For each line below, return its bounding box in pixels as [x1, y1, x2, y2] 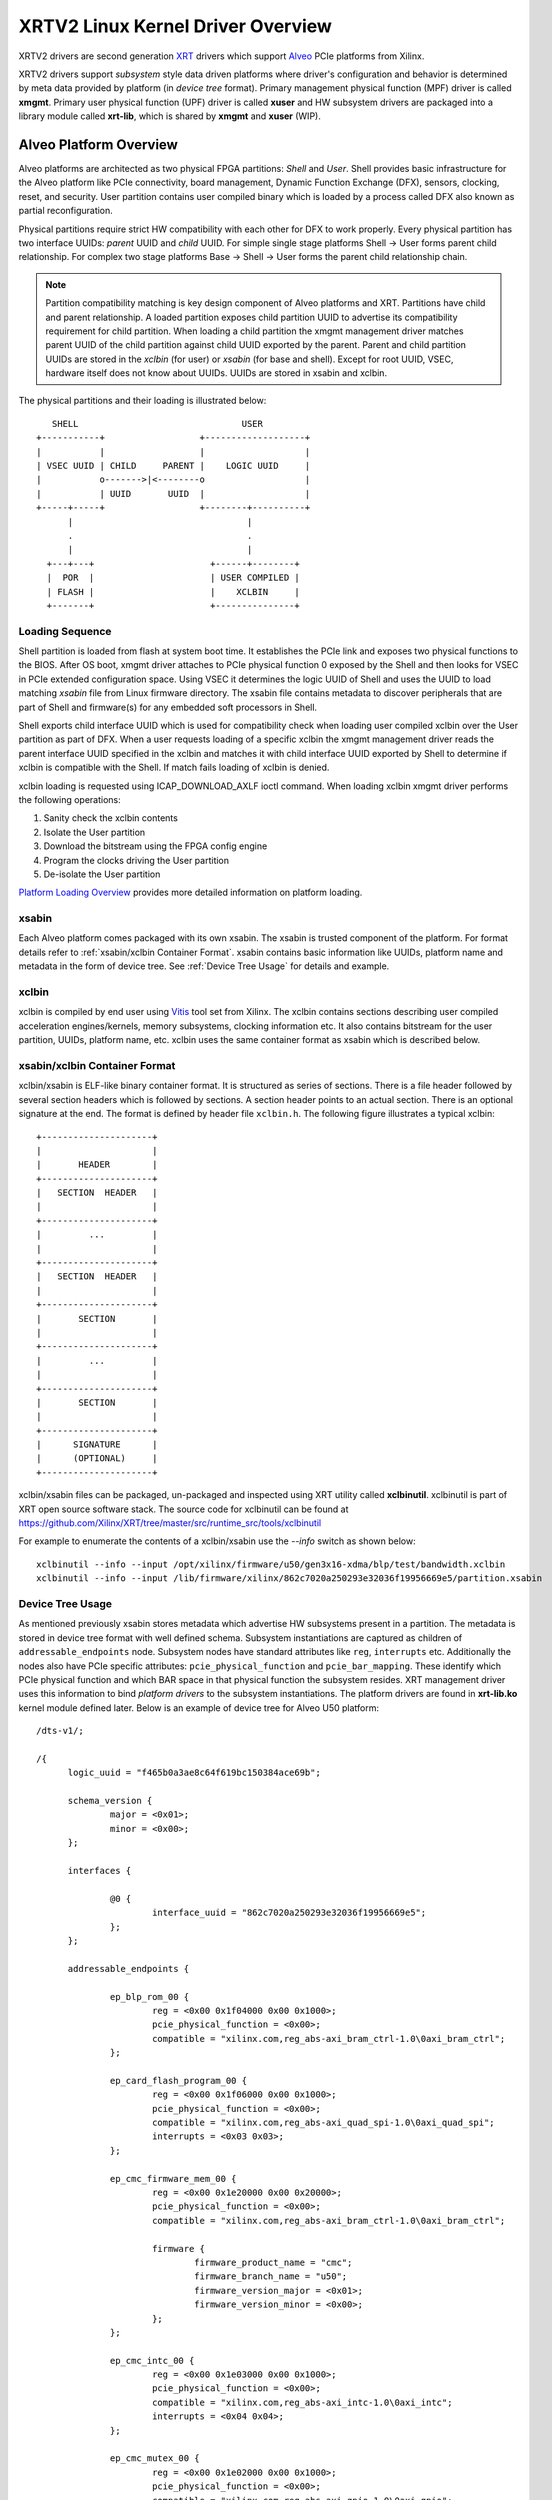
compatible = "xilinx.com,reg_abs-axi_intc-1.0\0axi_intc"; [151, 2396, 453, 2408]
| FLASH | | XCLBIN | [46, 586, 300, 597]
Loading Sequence [18, 624, 112, 638]
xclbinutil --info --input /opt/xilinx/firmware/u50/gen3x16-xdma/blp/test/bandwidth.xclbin [36, 1558, 506, 1570]
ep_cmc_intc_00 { [110, 2355, 195, 2366]
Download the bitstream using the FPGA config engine [43, 840, 268, 852]
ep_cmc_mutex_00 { [110, 2453, 200, 2464]
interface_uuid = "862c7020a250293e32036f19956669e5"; [151, 1907, 427, 1919]
